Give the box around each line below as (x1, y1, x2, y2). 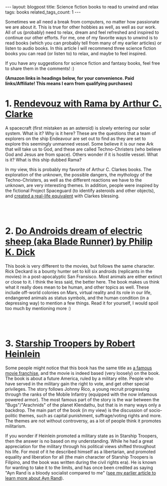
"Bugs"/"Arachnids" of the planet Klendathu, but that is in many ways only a (5, 402, 161, 408)
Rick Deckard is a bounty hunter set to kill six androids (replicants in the (5, 268, 153, 274)
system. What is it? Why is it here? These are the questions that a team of (5, 130, 156, 136)
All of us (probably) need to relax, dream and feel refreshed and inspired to (5, 29, 160, 35)
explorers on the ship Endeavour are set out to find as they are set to (5, 136, 146, 142)
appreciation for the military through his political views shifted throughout (5, 443, 156, 449)
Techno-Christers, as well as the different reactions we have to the (5, 177, 142, 183)
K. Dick (5, 247, 35, 258)
